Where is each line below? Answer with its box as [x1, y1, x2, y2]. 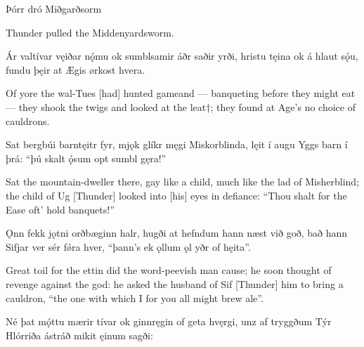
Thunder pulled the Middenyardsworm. [6, 25, 174, 39]
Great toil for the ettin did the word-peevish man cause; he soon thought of [6, 263, 332, 277]
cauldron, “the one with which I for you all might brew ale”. [6, 290, 264, 305]
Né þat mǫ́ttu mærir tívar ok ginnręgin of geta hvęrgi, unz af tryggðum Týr [6, 314, 332, 329]
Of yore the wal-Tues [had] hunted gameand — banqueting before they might [6, 86, 339, 100]
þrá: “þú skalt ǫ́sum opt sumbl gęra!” [6, 150, 167, 165]
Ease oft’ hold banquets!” [6, 202, 115, 216]
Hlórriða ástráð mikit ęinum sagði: [6, 327, 153, 342]
